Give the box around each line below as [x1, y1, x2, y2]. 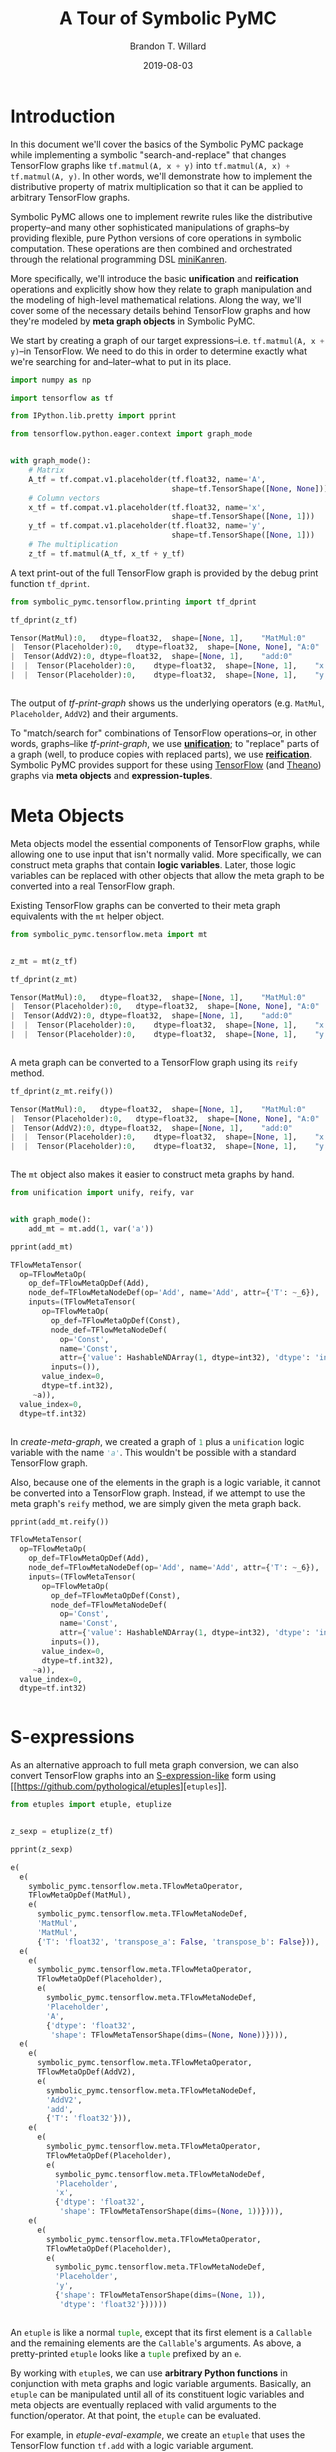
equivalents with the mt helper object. [10, 910, 165, 922]
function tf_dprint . [10, 577, 90, 589]
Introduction [10, 105, 116, 127]
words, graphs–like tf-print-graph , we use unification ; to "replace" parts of [10, 737, 320, 749]
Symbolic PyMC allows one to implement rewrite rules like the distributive [10, 210, 313, 222]
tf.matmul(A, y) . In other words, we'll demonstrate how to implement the [10, 170, 313, 182]
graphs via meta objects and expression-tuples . [10, 769, 213, 781]
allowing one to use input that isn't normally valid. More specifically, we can [10, 848, 322, 860]
